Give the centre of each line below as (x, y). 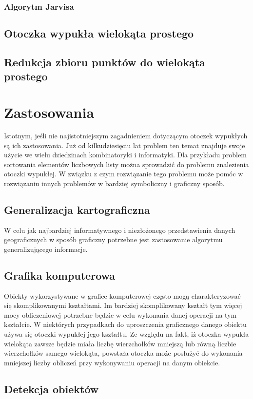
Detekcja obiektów (51, 389)
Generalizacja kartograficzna (77, 209)
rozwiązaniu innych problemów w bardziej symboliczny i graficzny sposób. (114, 183)
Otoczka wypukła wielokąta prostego (99, 33)
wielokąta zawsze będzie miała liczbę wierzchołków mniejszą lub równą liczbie (120, 343)
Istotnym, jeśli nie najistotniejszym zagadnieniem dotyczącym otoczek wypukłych (126, 135)
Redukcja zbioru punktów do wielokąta (105, 62)
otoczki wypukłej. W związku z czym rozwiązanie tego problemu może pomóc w (124, 174)
